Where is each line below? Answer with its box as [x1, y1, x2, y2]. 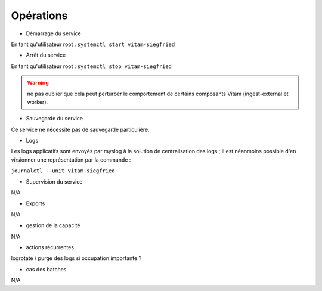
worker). [27, 98, 48, 106]
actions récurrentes [26, 243, 75, 250]
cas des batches [26, 265, 67, 273]
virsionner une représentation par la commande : [11, 156, 131, 163]
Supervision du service [26, 178, 83, 185]
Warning [27, 79, 49, 86]
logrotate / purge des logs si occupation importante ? [11, 255, 142, 262]
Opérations [11, 9, 68, 22]
